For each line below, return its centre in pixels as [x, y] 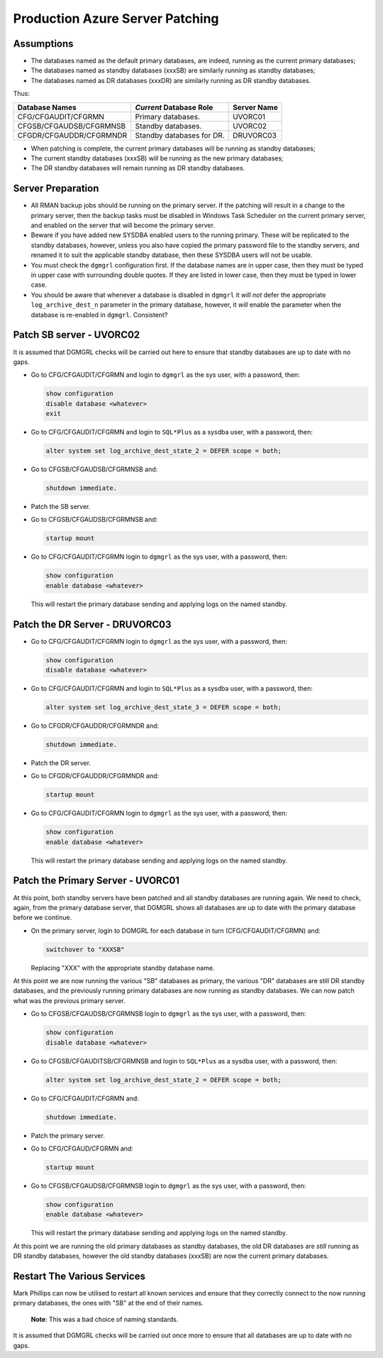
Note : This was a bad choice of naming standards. [105, 1319]
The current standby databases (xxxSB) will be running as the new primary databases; [157, 158]
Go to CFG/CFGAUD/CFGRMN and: [82, 1148]
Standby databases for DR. [180, 135]
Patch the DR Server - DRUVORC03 [92, 624]
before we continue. [43, 918]
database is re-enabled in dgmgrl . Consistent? [99, 314]
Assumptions [43, 44]
